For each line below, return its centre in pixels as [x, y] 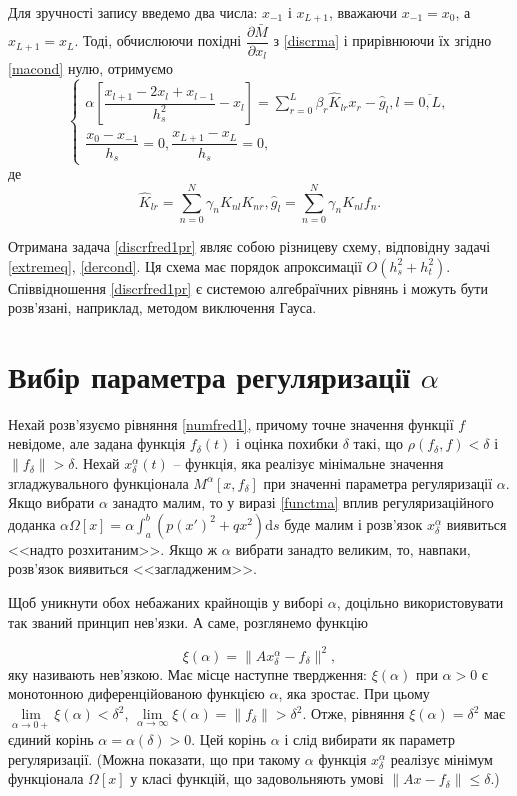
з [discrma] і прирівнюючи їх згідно [382, 40]
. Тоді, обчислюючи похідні [158, 40]
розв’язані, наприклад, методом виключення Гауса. [162, 307]
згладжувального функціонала [98, 482]
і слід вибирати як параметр [369, 739]
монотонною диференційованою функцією [136, 693]
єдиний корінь [51, 739]
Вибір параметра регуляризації [209, 375]
